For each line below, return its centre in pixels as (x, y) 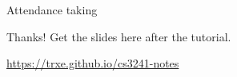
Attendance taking (52, 10)
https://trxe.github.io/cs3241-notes (93, 63)
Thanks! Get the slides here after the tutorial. (119, 36)
